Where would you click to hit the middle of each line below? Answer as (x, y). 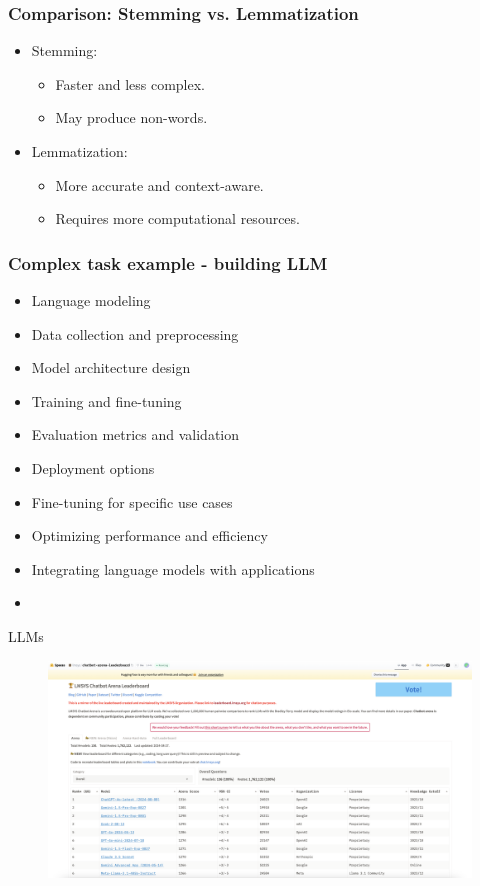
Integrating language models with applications (173, 568)
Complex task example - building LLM (168, 262)
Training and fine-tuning (106, 400)
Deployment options (93, 467)
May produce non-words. (131, 117)
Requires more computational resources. (177, 218)
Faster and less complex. (130, 83)
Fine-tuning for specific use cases (132, 501)
